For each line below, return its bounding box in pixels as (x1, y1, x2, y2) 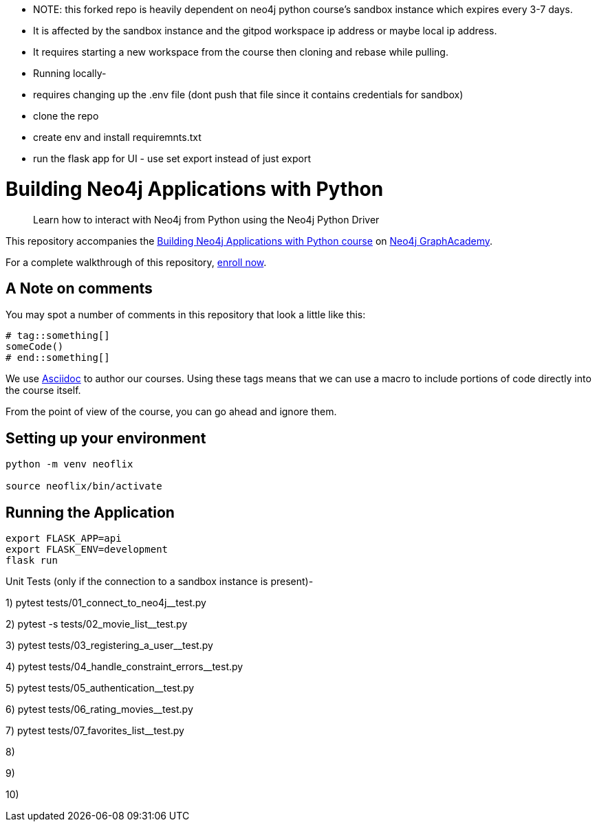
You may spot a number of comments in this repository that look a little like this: (6, 309, 366, 321)
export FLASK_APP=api (6, 533, 122, 544)
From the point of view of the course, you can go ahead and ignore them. (6, 406, 337, 418)
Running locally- (33, 67, 107, 79)
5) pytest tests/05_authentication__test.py (6, 682, 195, 694)
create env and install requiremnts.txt (33, 131, 202, 143)
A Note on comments (6, 279, 153, 297)
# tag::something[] (6, 330, 110, 342)
